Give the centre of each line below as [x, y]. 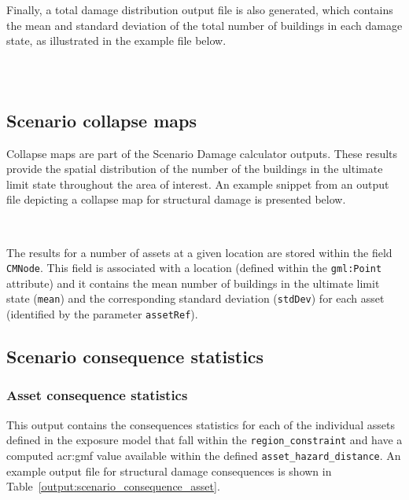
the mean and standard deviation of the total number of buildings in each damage [204, 25]
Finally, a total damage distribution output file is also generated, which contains [200, 9]
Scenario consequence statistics [135, 357]
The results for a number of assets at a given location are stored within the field [199, 252]
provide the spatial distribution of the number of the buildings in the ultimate [195, 169]
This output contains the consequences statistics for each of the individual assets [201, 424]
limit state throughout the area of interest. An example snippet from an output [198, 184]
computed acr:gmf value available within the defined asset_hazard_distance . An [204, 455]
